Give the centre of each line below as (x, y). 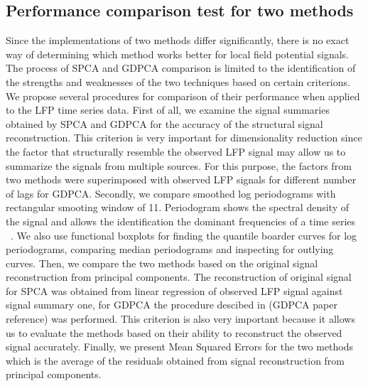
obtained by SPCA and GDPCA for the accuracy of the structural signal (164, 123)
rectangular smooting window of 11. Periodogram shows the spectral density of (177, 207)
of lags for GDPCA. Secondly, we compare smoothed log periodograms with (171, 193)
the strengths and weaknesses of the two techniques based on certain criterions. (178, 81)
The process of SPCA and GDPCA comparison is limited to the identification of (181, 68)
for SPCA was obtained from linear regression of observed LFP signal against (174, 290)
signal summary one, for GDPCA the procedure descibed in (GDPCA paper (172, 305)
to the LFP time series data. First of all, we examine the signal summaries (168, 110)
